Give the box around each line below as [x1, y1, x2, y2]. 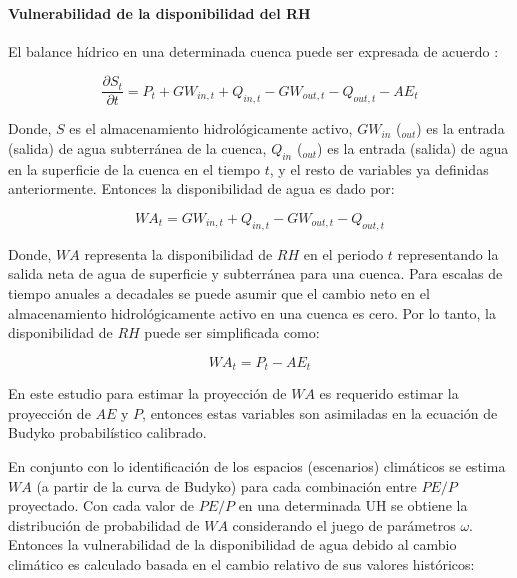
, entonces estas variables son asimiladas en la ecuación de [142, 402, 498, 423]
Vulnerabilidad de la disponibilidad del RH [8, 2, 311, 23]
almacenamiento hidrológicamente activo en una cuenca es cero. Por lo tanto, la [8, 302, 497, 323]
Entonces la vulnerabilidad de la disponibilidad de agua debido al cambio [8, 534, 457, 555]
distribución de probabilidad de [8, 514, 200, 535]
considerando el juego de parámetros [232, 514, 456, 535]
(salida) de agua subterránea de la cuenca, [8, 138, 267, 159]
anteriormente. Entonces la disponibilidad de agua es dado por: [8, 178, 395, 199]
